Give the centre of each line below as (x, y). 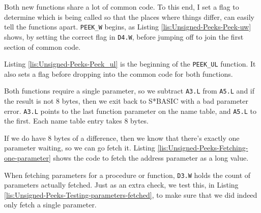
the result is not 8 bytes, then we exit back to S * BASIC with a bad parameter (126, 101)
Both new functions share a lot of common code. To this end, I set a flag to (122, 7)
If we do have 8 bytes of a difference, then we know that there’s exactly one (122, 138)
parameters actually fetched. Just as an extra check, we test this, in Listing (121, 185)
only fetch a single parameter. (50, 205)
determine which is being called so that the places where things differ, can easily (129, 17)
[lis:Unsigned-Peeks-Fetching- (203, 148)
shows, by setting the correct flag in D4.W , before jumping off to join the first (124, 36)
